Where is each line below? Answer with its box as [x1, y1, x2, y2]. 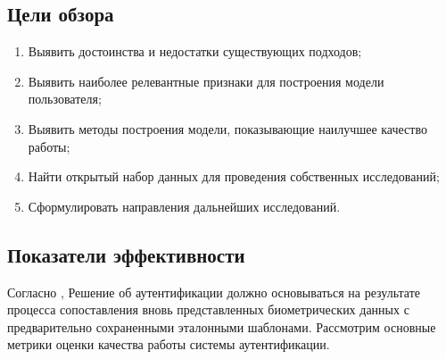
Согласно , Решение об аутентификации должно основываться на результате [7, 282, 420, 301]
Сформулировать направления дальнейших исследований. [28, 196, 341, 215]
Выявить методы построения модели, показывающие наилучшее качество [28, 119, 427, 138]
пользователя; [28, 89, 102, 108]
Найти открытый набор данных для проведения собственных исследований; [28, 167, 440, 186]
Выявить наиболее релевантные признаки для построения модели [28, 71, 384, 90]
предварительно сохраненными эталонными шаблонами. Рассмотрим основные [7, 317, 436, 336]
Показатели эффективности [7, 240, 245, 268]
